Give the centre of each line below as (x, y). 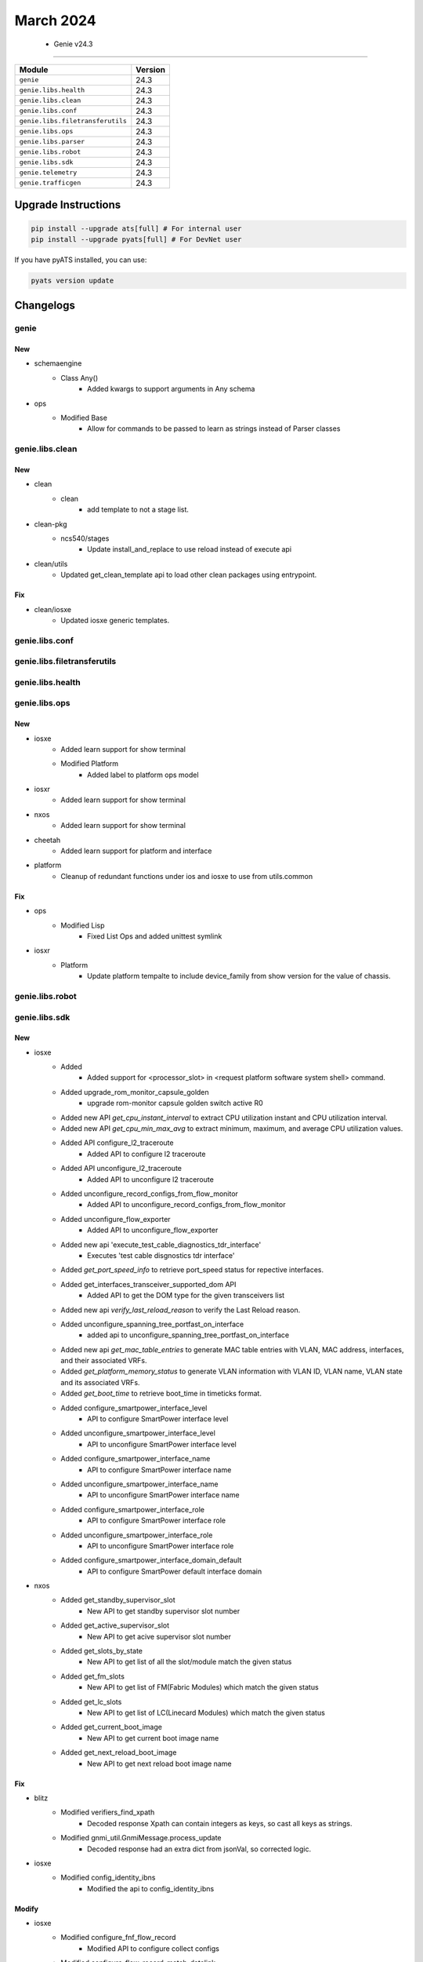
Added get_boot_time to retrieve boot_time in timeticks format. (161, 1394)
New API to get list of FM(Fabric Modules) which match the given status (203, 1687)
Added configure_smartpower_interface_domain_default (151, 1560)
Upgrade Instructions (68, 205)
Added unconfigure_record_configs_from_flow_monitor (150, 1194)
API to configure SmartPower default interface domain (175, 1571)
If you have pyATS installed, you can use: (81, 260)
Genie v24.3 (73, 44)
